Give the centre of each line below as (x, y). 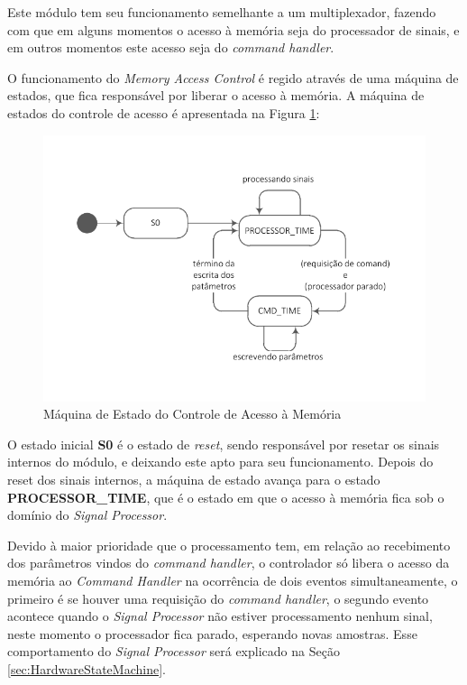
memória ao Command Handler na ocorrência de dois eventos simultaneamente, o (233, 580)
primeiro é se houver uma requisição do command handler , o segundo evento (218, 598)
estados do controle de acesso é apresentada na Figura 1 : (164, 112)
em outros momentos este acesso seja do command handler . (171, 47)
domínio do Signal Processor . (87, 515)
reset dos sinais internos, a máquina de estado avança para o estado (194, 479)
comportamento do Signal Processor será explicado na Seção (174, 651)
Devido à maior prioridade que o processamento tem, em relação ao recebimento (229, 545)
